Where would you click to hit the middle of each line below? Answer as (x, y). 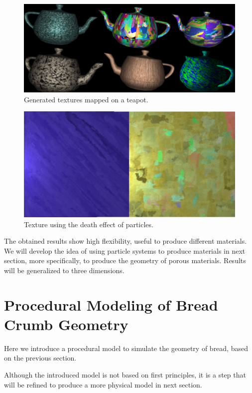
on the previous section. (40, 358)
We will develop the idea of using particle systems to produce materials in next (125, 250)
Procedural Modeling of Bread (111, 304)
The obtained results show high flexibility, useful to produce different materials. (126, 241)
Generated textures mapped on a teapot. (86, 99)
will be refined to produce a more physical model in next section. (103, 384)
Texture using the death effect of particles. (89, 224)
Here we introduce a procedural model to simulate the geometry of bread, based (126, 348)
